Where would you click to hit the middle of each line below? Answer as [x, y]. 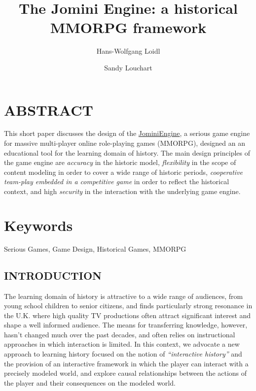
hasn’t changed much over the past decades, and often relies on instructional [120, 334]
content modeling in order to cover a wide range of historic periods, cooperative [124, 172]
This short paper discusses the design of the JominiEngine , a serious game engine [127, 133]
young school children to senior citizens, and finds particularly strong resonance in [128, 306]
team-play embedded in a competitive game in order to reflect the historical [117, 181]
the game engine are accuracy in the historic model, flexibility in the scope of [120, 162]
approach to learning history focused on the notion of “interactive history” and [123, 354]
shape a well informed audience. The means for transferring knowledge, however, [126, 325]
